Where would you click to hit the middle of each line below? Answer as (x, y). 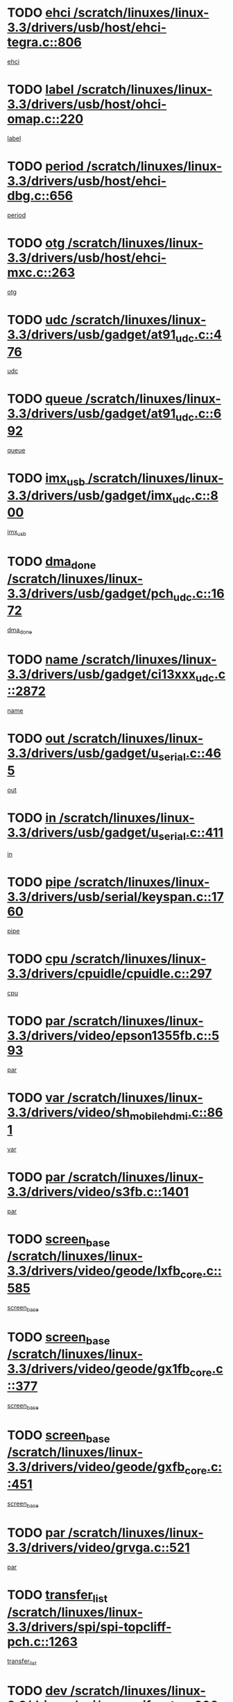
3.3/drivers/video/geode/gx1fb (99, 1369)
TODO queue (45, 399)
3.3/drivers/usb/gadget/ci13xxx (102, 674)
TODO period (46, 166)
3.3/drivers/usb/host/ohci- (87, 104)
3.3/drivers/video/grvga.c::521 (98, 1548)
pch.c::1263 (43, 1642)
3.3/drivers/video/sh (69, 1113)
